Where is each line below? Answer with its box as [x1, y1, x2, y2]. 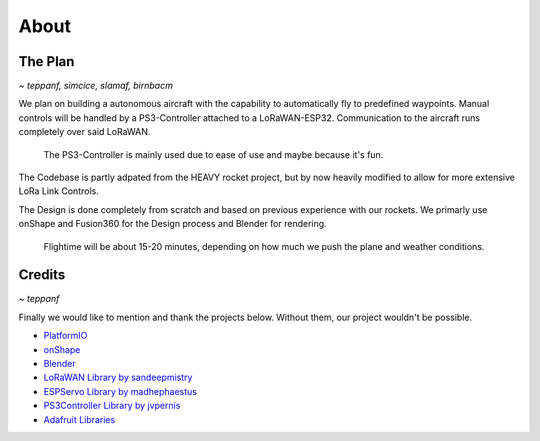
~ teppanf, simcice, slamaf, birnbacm [18, 80, 174, 92]
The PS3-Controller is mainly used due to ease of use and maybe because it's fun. [43, 148, 384, 160]
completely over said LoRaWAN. [18, 126, 151, 138]
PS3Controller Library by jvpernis [43, 400, 181, 412]
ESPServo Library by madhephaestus [43, 385, 197, 397]
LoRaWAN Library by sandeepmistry [43, 371, 193, 384]
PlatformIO [43, 330, 88, 342]
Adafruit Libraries [43, 413, 116, 425]
